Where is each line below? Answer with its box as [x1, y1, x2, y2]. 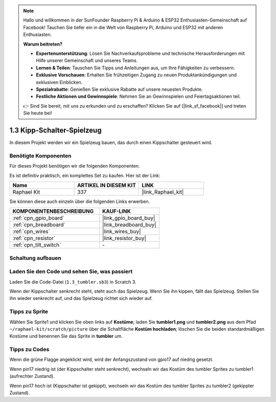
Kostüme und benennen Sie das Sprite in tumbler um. [9, 333, 123, 339]
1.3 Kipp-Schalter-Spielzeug [9, 126, 102, 134]
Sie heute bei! [23, 110, 52, 116]
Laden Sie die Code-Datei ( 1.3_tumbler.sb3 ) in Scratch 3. [9, 278, 136, 285]
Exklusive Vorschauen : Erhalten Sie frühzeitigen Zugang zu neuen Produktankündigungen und [36, 72, 237, 78]
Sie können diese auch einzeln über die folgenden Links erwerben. [9, 198, 150, 205]
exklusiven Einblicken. [36, 79, 83, 85]
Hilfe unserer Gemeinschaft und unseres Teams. [36, 57, 138, 64]
